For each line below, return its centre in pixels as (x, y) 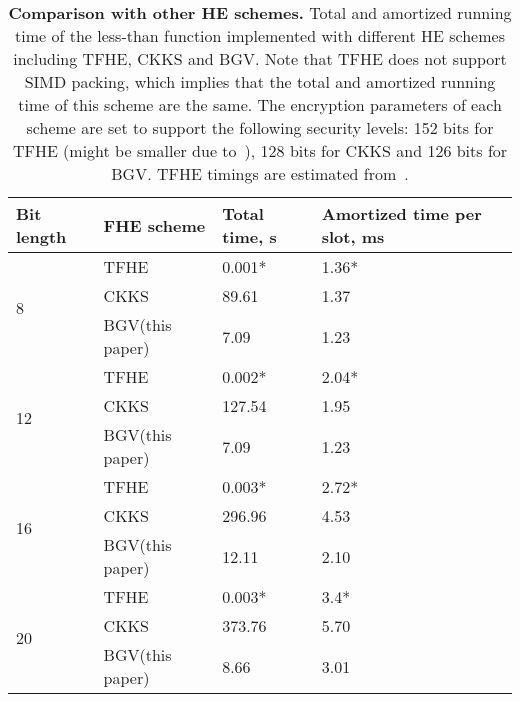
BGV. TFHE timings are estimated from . (260, 173)
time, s (249, 236)
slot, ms (353, 236)
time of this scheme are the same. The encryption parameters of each (260, 104)
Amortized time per (401, 213)
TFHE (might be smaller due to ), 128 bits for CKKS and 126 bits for (260, 150)
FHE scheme (154, 225)
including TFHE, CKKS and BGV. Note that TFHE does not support (260, 58)
